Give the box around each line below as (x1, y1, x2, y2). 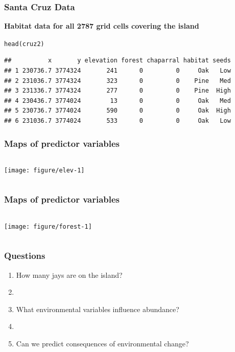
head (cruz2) (4, 40, 44, 48)
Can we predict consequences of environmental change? (16, 338, 189, 348)
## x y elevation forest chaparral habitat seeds (4, 57, 231, 64)
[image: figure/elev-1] (4, 166, 85, 174)
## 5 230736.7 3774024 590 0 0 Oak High (4, 107, 231, 115)
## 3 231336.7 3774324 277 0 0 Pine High (4, 87, 231, 95)
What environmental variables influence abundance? (16, 303, 179, 314)
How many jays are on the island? (16, 269, 123, 280)
